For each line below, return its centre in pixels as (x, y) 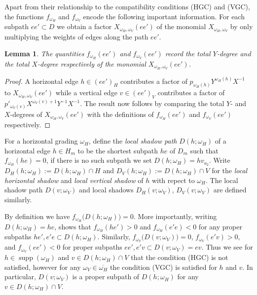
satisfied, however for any (43, 267)
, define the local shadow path (133, 141)
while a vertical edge (86, 92)
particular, (20, 277)
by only (241, 26)
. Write (220, 160)
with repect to (173, 180)
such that (204, 150)
